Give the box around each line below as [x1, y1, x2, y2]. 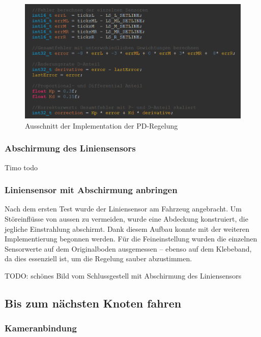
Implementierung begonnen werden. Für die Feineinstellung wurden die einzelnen [5, 233, 257, 244]
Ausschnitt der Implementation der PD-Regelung [25, 120, 178, 131]
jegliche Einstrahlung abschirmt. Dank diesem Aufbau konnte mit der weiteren [5, 223, 250, 234]
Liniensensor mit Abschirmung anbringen [5, 183, 178, 196]
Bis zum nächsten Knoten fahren [5, 295, 182, 311]
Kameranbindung [5, 322, 77, 334]
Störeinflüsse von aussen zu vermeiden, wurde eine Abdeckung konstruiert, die [5, 213, 248, 224]
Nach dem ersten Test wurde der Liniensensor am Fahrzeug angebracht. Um [5, 203, 242, 214]
